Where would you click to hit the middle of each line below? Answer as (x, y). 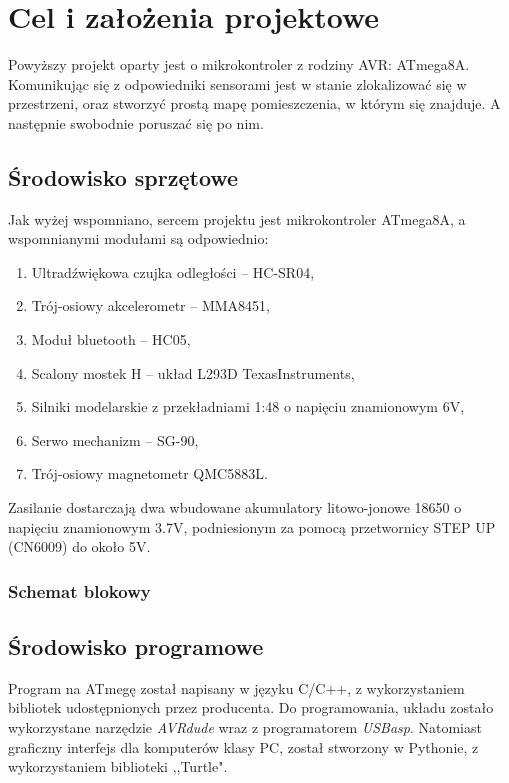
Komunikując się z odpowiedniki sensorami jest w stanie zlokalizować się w (237, 83)
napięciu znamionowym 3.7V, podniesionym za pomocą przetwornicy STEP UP (252, 526)
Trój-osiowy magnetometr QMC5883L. (149, 473)
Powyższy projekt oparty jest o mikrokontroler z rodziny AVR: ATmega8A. (239, 64)
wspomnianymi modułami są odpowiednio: (138, 238)
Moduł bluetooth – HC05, (111, 339)
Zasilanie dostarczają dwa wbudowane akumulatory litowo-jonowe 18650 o (235, 507)
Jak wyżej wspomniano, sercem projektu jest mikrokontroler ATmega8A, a (237, 218)
